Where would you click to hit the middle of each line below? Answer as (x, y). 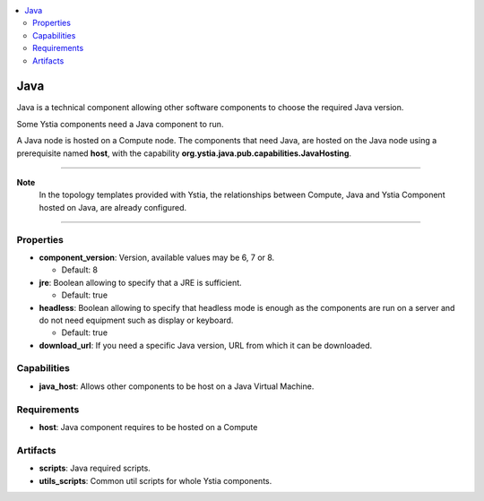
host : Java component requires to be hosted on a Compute (148, 427)
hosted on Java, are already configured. (113, 207)
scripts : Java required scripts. (95, 468)
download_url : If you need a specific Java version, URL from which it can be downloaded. (206, 345)
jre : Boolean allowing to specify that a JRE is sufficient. (140, 282)
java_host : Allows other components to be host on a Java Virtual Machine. (177, 386)
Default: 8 (80, 270)
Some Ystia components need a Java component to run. (120, 124)
